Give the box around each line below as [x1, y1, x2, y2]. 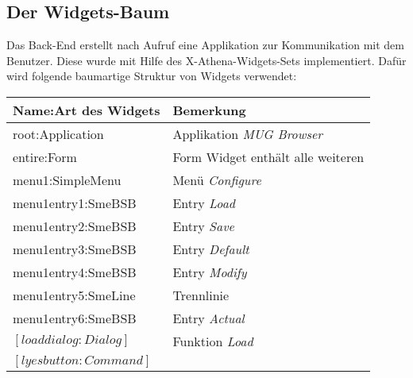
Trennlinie [172, 285, 230, 304]
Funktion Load [172, 331, 253, 350]
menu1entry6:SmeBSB [13, 308, 137, 327]
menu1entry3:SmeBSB [13, 239, 137, 258]
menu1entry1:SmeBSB [13, 193, 137, 212]
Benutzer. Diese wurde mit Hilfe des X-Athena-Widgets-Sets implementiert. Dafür [6, 52, 407, 68]
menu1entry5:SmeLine [13, 285, 136, 304]
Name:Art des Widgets [13, 100, 160, 119]
